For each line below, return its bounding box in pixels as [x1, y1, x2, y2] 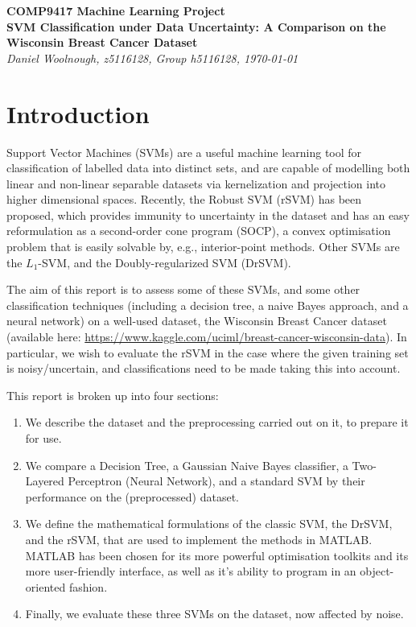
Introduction [6, 97, 150, 130]
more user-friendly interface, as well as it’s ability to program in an [25, 563, 356, 580]
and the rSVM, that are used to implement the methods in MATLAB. [25, 530, 373, 547]
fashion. [68, 578, 108, 595]
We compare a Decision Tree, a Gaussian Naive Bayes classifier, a [25, 456, 348, 473]
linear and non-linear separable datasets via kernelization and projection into [6, 175, 386, 192]
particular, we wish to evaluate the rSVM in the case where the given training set [6, 344, 409, 361]
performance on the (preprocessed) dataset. [25, 488, 240, 505]
